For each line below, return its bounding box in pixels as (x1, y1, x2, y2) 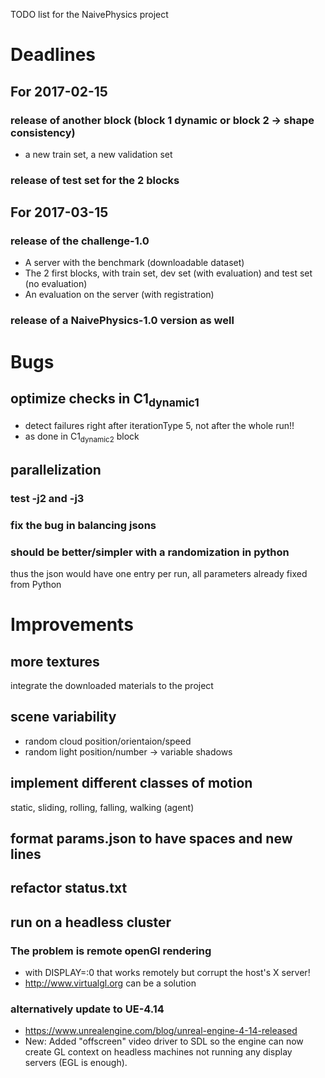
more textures (10, 653, 100, 670)
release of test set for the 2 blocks (10, 173, 180, 187)
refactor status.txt (10, 880, 128, 897)
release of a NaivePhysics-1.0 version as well (10, 314, 235, 328)
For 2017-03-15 (10, 204, 109, 221)
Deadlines (10, 44, 97, 66)
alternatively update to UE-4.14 (10, 1002, 165, 1016)
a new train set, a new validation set (24, 148, 173, 160)
